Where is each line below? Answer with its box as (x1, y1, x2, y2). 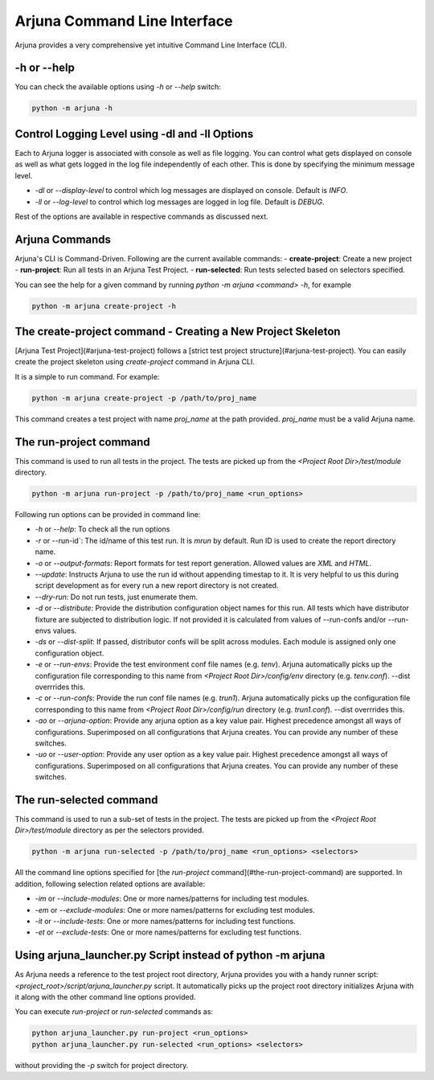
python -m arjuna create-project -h (31, 302, 177, 310)
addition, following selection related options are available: (14, 879, 206, 889)
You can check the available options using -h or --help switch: (14, 82, 221, 92)
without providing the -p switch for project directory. (14, 1060, 189, 1070)
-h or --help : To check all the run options (35, 524, 170, 534)
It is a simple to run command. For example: (14, 372, 160, 381)
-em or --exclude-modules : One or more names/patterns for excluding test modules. (35, 905, 315, 914)
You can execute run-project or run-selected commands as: (14, 1007, 213, 1016)
